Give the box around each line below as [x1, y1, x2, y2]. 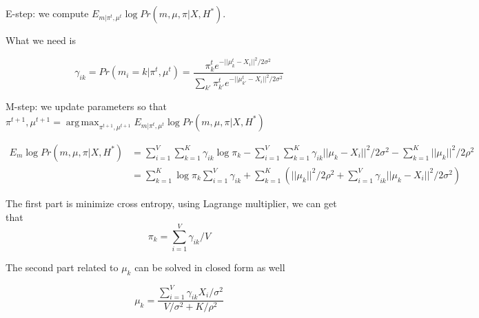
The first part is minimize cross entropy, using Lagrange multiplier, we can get [6, 195, 337, 210]
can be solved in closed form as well [134, 260, 285, 275]
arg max [65, 117, 99, 127]
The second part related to [6, 260, 119, 275]
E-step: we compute [6, 6, 89, 20]
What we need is [6, 33, 76, 47]
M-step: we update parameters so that [6, 99, 167, 114]
